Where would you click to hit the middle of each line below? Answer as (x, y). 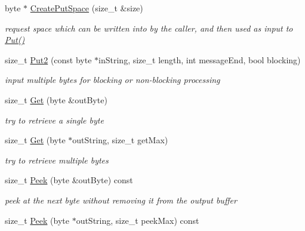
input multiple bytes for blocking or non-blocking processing (113, 80)
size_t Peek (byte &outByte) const (69, 180)
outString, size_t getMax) (120, 140)
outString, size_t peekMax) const (138, 220)
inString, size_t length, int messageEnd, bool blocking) (200, 59)
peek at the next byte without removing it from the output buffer (121, 200)
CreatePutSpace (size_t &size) (87, 8)
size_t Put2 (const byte (48, 59)
